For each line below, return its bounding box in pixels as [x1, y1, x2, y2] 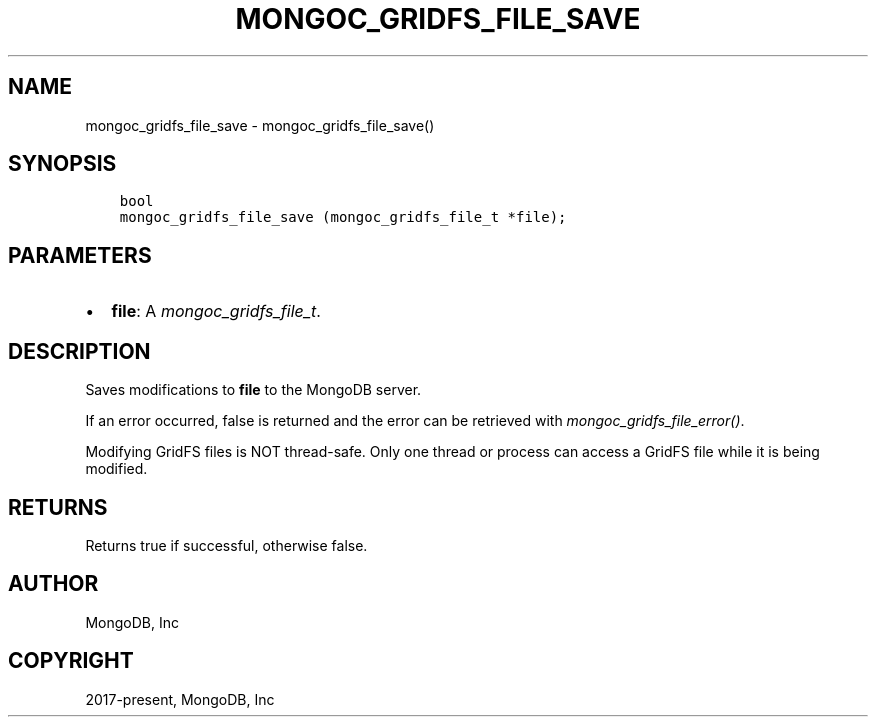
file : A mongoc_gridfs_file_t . [111, 301, 321, 322]
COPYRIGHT [8, 648, 134, 674]
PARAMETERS [8, 242, 152, 268]
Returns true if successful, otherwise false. [85, 536, 368, 554]
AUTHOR [8, 571, 99, 597]
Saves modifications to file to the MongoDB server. [85, 381, 422, 399]
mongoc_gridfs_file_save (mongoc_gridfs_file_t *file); [119, 209, 567, 226]
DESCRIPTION [8, 338, 151, 364]
